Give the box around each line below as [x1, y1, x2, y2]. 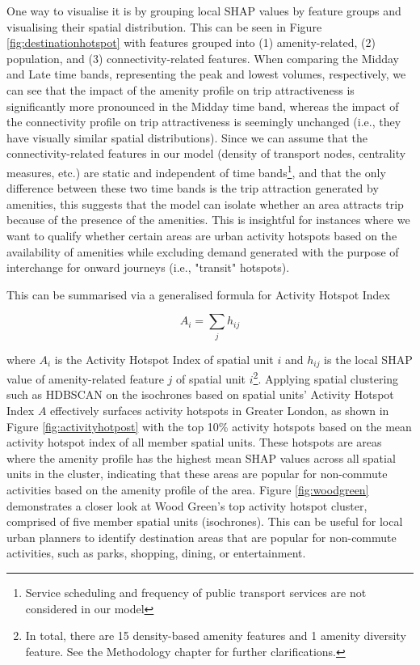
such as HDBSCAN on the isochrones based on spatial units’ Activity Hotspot [6, 386, 394, 403]
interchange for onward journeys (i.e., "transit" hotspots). [6, 259, 290, 276]
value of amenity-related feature [6, 370, 164, 387]
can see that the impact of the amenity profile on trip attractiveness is [6, 81, 355, 98]
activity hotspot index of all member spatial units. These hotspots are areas [6, 434, 382, 451]
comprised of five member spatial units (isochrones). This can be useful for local [6, 513, 403, 530]
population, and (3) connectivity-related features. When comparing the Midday [6, 49, 399, 66]
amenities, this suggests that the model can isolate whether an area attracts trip [6, 195, 404, 212]
